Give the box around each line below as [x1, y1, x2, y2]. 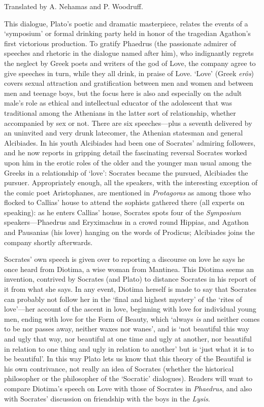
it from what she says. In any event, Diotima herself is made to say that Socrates [4, 284, 257, 294]
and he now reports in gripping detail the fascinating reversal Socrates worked [4, 147, 247, 158]
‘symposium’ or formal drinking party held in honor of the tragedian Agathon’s [4, 28, 251, 39]
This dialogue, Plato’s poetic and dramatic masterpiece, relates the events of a [4, 18, 248, 28]
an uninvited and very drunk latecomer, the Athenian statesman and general [4, 127, 243, 138]
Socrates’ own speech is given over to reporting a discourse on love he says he [4, 254, 245, 264]
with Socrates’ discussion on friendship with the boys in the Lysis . [4, 393, 210, 403]
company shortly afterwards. [4, 236, 93, 247]
